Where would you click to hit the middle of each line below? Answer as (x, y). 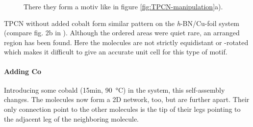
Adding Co (23, 71)
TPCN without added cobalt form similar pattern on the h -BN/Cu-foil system (122, 23)
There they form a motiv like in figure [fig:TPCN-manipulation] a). (123, 6)
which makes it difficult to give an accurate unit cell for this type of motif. (116, 52)
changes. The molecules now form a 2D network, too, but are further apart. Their (127, 99)
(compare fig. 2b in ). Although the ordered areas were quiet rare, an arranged (122, 33)
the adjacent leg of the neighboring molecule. (71, 118)
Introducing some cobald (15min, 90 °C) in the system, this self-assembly (114, 89)
